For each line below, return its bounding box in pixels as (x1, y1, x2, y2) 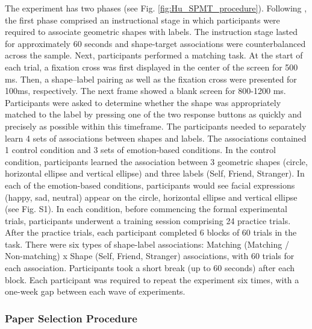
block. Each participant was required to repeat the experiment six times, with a (5, 273, 299, 286)
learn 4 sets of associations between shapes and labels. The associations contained (5, 131, 307, 144)
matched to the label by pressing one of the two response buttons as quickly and (5, 108, 302, 121)
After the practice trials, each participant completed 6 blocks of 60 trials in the (5, 226, 297, 239)
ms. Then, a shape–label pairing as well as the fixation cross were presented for (5, 72, 297, 85)
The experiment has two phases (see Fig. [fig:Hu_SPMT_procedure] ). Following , (5, 2, 307, 14)
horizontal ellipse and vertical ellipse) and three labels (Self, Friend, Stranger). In (5, 167, 305, 180)
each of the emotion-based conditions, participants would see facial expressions (5, 178, 295, 191)
